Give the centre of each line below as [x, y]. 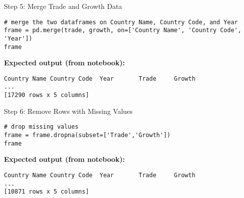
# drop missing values [41, 127]
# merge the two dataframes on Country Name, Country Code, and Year [121, 22]
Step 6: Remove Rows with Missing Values [69, 111]
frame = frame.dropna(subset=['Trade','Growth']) [87, 135]
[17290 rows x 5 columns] [47, 95]
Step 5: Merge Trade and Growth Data [63, 6]
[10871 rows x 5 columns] [47, 192]
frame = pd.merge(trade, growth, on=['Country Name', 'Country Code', [123, 30]
